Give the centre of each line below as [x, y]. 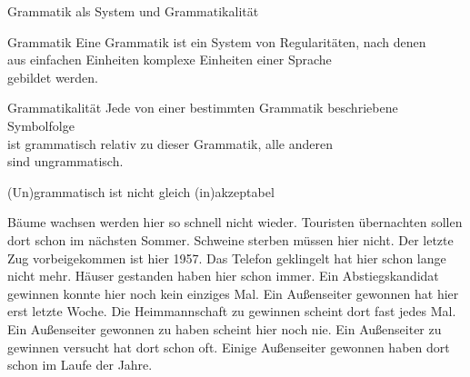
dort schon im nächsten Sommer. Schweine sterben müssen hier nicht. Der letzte [230, 239]
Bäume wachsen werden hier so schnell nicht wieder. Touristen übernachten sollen [235, 222]
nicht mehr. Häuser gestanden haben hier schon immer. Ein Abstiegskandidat [223, 276]
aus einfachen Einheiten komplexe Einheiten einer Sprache [170, 60]
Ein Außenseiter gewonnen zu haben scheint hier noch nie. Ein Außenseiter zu [225, 328]
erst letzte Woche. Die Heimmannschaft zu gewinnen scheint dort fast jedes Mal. [232, 311]
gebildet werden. [53, 77]
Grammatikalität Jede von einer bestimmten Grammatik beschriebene [203, 108]
